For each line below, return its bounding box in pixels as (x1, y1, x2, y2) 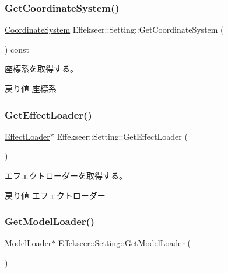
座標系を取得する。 (5, 63, 78, 75)
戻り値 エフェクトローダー (5, 189, 106, 201)
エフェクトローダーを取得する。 (5, 170, 127, 181)
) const (5, 43, 30, 55)
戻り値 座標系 (5, 82, 57, 94)
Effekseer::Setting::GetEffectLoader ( (57, 130, 188, 142)
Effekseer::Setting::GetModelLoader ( (58, 237, 191, 249)
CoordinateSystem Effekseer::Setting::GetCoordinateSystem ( (5, 23, 224, 36)
